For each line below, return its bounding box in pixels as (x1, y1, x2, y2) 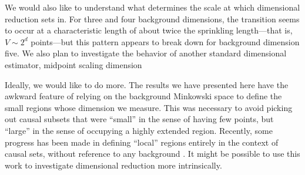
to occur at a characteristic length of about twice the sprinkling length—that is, (5, 24, 293, 36)
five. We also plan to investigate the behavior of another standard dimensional (5, 47, 287, 59)
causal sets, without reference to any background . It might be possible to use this (5, 147, 300, 160)
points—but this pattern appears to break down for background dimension (31, 35, 300, 48)
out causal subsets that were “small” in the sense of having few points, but (5, 113, 274, 125)
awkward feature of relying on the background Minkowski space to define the (5, 90, 282, 102)
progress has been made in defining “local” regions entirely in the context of (5, 136, 279, 148)
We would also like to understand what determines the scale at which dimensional (5, 1, 300, 13)
